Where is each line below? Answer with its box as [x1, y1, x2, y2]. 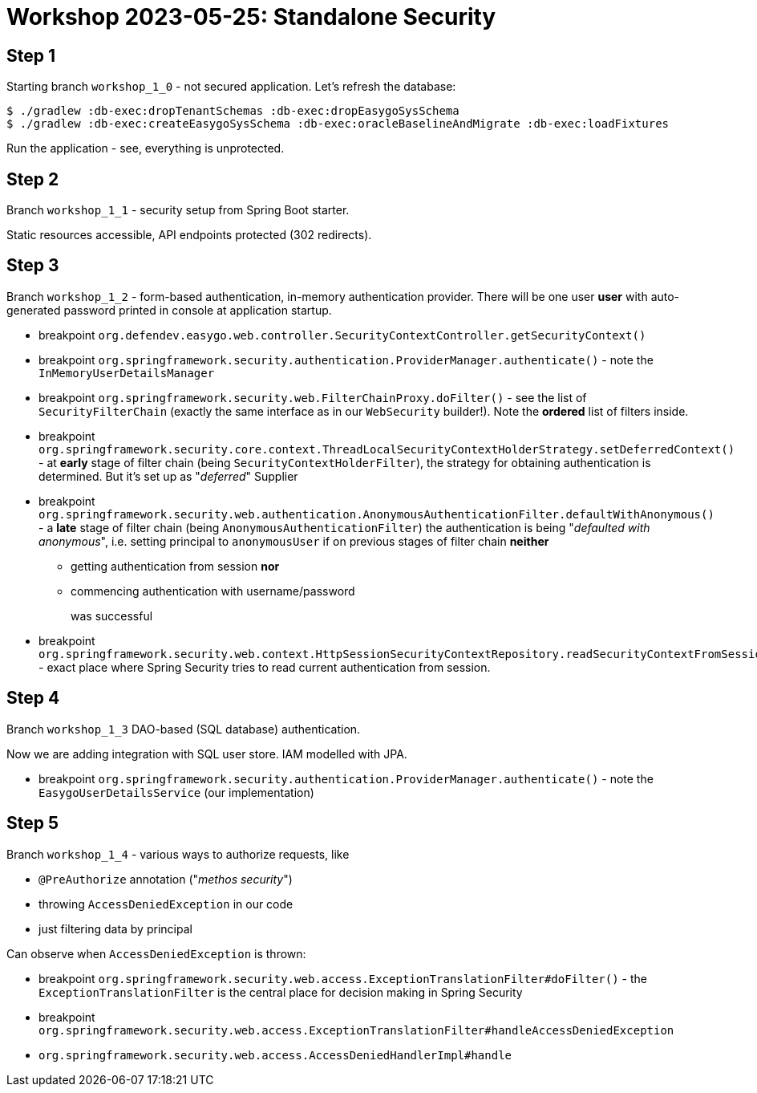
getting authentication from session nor [71, 559, 280, 573]
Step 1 [6, 45, 56, 66]
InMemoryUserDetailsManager [38, 366, 215, 380]
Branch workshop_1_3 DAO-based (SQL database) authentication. [6, 721, 361, 736]
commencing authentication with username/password [71, 583, 355, 598]
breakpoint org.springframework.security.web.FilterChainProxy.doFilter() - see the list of [38, 390, 587, 404]
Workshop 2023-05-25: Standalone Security [6, 3, 496, 30]
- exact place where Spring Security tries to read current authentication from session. [38, 660, 491, 674]
